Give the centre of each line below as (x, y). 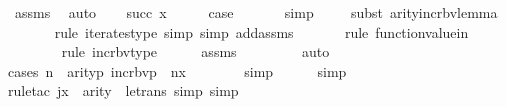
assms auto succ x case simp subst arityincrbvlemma (256, 12)
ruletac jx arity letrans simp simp (123, 90)
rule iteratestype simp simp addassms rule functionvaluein (261, 31)
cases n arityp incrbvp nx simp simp (177, 70)
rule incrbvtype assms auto (195, 51)
